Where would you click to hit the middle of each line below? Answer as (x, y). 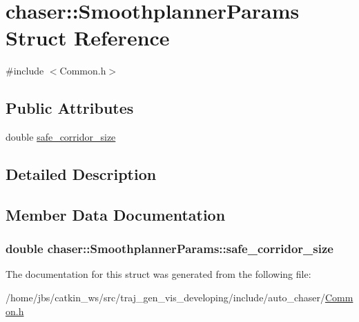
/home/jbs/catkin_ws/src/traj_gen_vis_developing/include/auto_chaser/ (165, 298)
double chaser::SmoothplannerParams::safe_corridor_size (169, 249)
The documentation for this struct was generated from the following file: (158, 274)
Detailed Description (81, 174)
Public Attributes (70, 108)
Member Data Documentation (116, 214)
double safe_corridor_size (61, 137)
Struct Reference (88, 38)
